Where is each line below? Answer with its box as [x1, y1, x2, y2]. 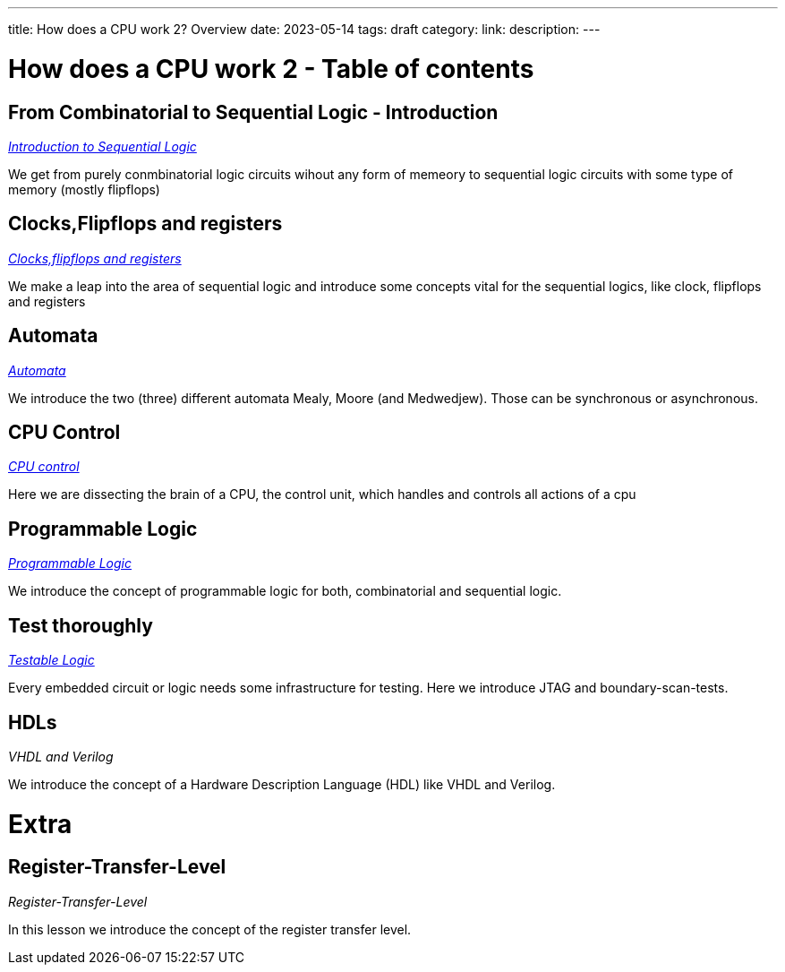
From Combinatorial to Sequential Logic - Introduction [8, 100, 499, 124]
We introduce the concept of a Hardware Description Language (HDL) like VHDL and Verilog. [8, 776, 556, 792]
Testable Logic [8, 652, 95, 668]
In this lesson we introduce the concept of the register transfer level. [8, 921, 412, 937]
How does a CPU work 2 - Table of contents [8, 53, 534, 84]
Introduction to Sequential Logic [8, 138, 197, 154]
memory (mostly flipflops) [8, 181, 160, 197]
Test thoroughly [8, 614, 153, 637]
